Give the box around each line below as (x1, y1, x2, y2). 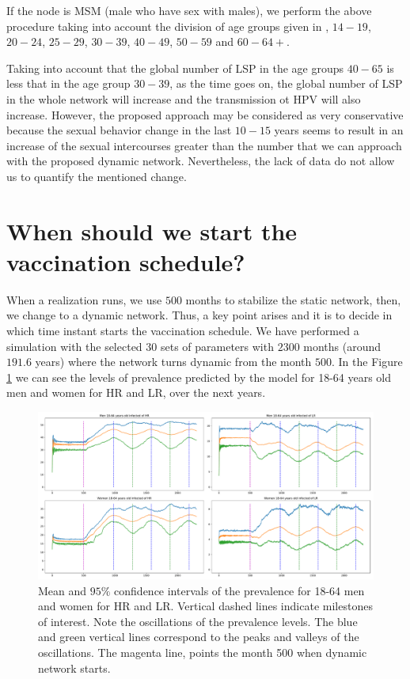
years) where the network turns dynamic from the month (35, 353, 312, 370)
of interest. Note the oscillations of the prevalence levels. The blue (38, 613, 358, 629)
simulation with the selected (6, 338, 142, 354)
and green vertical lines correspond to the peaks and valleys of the (38, 628, 359, 645)
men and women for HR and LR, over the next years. (6, 384, 266, 401)
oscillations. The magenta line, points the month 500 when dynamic (38, 643, 367, 660)
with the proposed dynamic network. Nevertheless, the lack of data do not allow (6, 153, 395, 169)
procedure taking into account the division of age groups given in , (6, 17, 329, 34)
